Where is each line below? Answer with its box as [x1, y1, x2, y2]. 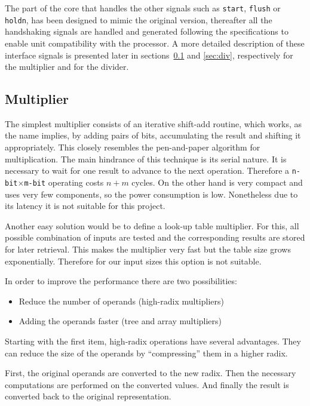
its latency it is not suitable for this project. [5, 199, 165, 212]
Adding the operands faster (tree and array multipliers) [19, 315, 222, 327]
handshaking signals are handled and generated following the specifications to [5, 25, 288, 38]
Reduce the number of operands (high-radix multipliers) [19, 294, 224, 307]
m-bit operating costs [24, 176, 104, 188]
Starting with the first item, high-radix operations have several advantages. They [5, 334, 301, 347]
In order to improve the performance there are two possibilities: [5, 275, 237, 287]
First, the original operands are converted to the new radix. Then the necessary [5, 367, 296, 379]
